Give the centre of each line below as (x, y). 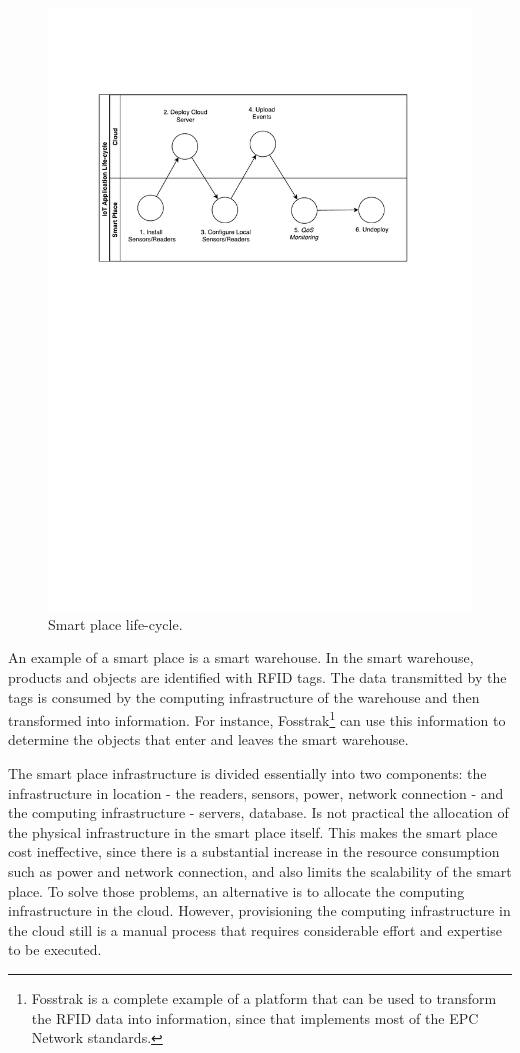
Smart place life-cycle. (115, 623)
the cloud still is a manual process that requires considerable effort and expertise (255, 929)
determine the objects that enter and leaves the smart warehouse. (208, 739)
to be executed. (55, 949)
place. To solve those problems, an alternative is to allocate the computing (236, 890)
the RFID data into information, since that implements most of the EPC (255, 1017)
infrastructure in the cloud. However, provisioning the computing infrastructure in (259, 910)
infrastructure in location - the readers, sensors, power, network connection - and (256, 792)
